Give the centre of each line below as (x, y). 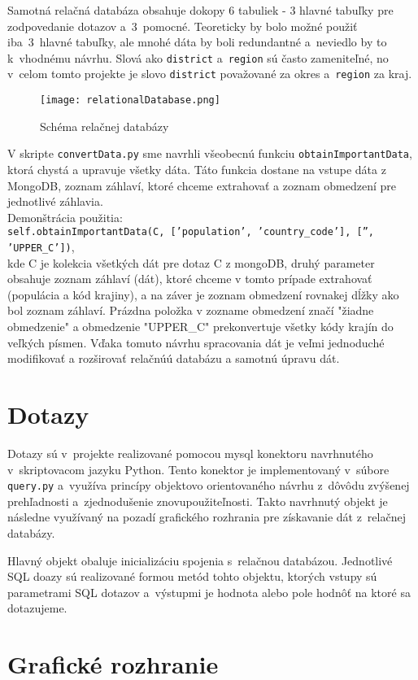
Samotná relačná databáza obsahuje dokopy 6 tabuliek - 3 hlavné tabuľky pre (200, 10)
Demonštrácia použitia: (65, 217)
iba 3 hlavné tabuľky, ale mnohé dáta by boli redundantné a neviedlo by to (197, 42)
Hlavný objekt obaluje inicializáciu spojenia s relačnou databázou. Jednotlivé (200, 560)
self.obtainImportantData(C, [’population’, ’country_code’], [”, (191, 232)
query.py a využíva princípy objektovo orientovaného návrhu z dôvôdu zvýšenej (209, 485)
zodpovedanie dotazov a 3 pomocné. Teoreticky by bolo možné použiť (183, 26)
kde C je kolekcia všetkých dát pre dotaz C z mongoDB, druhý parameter (191, 262)
